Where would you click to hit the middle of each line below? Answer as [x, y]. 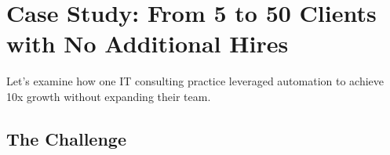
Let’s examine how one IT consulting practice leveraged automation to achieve [195, 81]
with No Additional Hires [148, 43]
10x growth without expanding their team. [109, 96]
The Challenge [66, 138]
